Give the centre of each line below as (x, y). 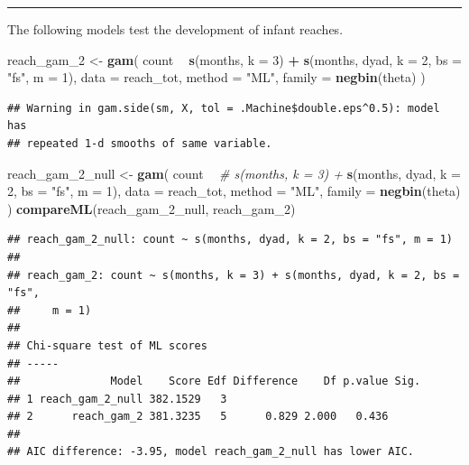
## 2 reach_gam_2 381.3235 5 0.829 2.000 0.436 (198, 417)
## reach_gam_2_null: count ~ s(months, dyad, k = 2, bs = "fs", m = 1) (230, 240)
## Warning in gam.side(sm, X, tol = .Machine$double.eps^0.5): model (224, 108)
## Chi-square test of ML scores (107, 345)
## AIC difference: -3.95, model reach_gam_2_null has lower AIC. (211, 452)
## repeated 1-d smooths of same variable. (140, 143)
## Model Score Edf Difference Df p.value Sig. (214, 381)
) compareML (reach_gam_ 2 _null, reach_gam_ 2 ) (152, 208)
